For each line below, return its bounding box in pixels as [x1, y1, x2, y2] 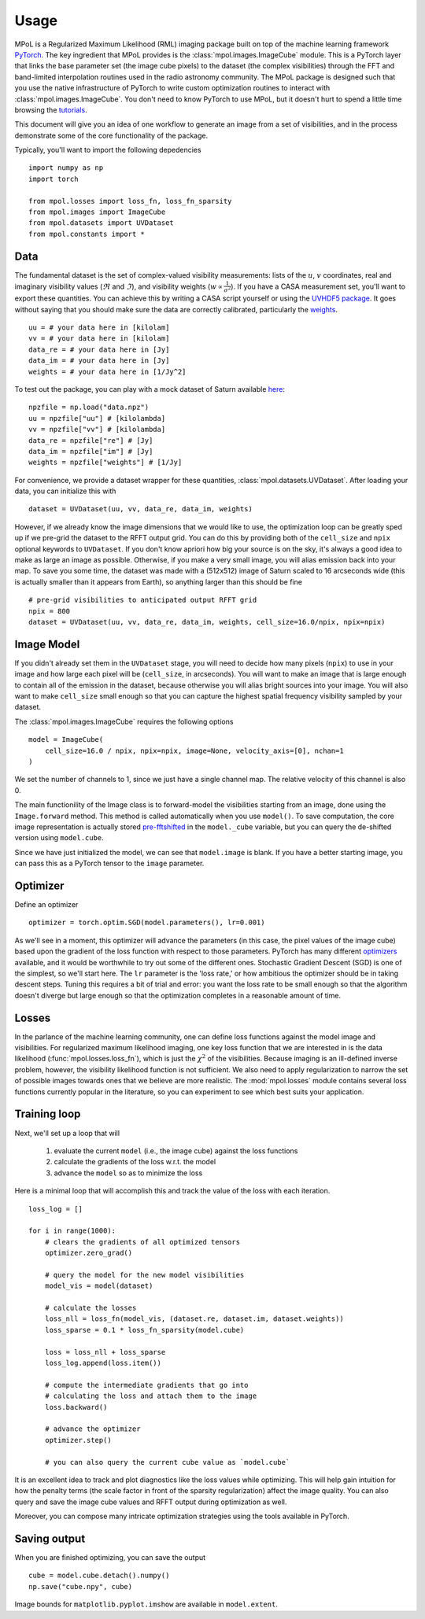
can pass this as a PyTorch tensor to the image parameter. [14, 858, 205, 869]
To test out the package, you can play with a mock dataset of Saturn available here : [14, 384, 285, 393]
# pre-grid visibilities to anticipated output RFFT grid [28, 596, 257, 605]
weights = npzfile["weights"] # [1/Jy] [28, 458, 183, 467]
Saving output [14, 1532, 86, 1545]
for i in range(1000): [28, 1226, 116, 1235]
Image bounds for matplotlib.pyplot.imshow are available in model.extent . [14, 1599, 279, 1609]
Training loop [14, 1108, 81, 1121]
